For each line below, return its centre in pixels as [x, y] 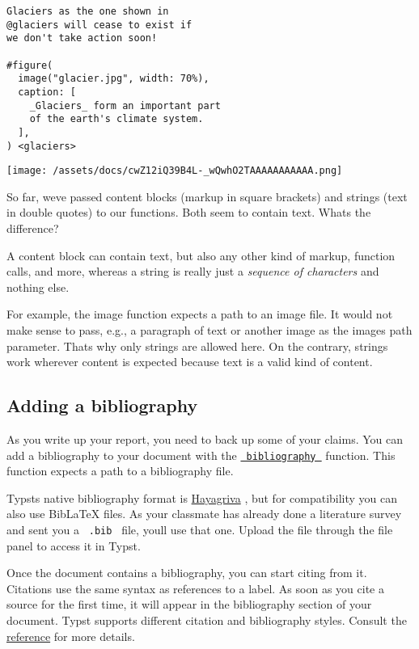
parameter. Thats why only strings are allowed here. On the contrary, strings [197, 346]
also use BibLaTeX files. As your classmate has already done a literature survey [204, 514]
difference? [33, 228]
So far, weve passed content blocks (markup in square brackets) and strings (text [207, 196]
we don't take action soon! [82, 38]
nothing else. [38, 287]
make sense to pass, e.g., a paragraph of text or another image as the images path [209, 330]
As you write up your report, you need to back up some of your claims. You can [205, 439]
